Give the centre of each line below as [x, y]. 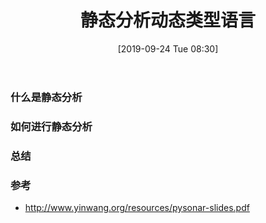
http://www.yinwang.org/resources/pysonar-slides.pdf [137, 208]
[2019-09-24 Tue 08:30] [168, 48]
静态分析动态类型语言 [167, 20]
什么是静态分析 [46, 97]
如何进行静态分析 [51, 126]
